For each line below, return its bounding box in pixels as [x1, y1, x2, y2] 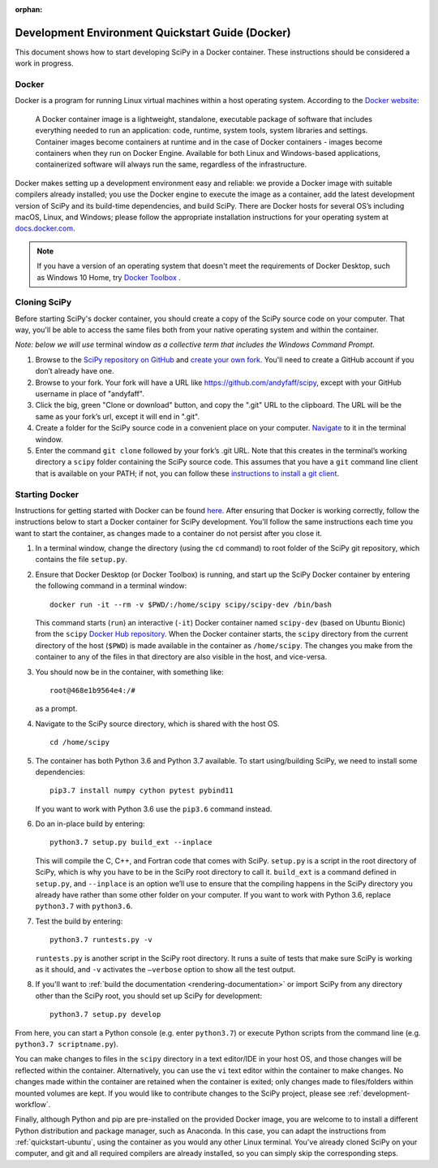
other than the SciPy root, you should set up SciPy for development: [35, 991, 263, 1001]
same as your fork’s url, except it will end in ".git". [35, 411, 200, 422]
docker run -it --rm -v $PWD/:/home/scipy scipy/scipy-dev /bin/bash [49, 599, 333, 609]
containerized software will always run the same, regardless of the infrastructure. [35, 159, 307, 170]
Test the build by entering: [35, 916, 123, 926]
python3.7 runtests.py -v [49, 935, 153, 945]
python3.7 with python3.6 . [35, 902, 133, 911]
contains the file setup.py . [35, 555, 127, 565]
